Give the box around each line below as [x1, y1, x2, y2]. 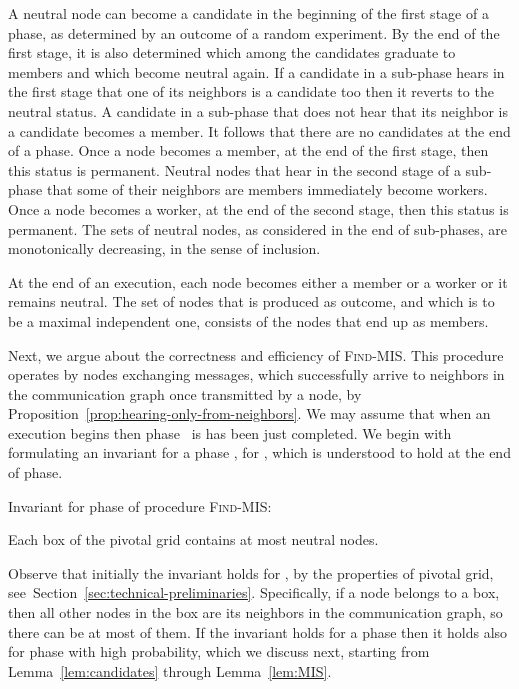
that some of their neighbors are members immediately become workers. [46, 179, 488, 200]
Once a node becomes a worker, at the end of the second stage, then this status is [8, 198, 509, 219]
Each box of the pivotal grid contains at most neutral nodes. [8, 529, 379, 550]
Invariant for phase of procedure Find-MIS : [8, 495, 272, 516]
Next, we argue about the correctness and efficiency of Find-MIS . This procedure [8, 344, 504, 365]
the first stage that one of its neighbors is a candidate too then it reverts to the [8, 81, 494, 102]
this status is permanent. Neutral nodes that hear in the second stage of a [8, 159, 461, 180]
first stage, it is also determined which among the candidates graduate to [8, 42, 456, 63]
